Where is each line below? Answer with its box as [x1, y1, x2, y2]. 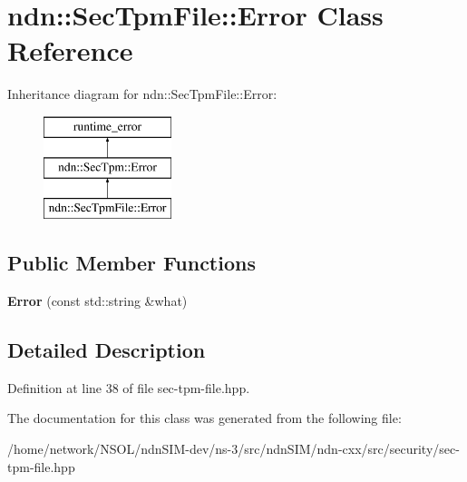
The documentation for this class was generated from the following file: [7, 408, 402, 428]
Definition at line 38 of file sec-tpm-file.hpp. [7, 378, 250, 397]
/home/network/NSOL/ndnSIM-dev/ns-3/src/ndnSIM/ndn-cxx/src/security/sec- [7, 439, 460, 458]
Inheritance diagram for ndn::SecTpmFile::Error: [7, 84, 277, 103]
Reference [7, 32, 133, 69]
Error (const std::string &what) [7, 291, 188, 310]
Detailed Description [7, 336, 206, 364]
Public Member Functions [7, 249, 256, 277]
